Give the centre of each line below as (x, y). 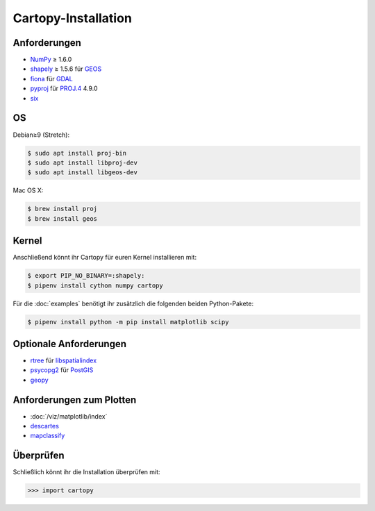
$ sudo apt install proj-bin (77, 153)
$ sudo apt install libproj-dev (83, 162)
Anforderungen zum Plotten (75, 400)
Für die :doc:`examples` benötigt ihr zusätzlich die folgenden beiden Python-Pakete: (133, 303)
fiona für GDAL (51, 78)
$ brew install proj (62, 209)
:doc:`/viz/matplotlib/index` (69, 416)
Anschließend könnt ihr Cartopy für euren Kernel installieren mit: (105, 258)
